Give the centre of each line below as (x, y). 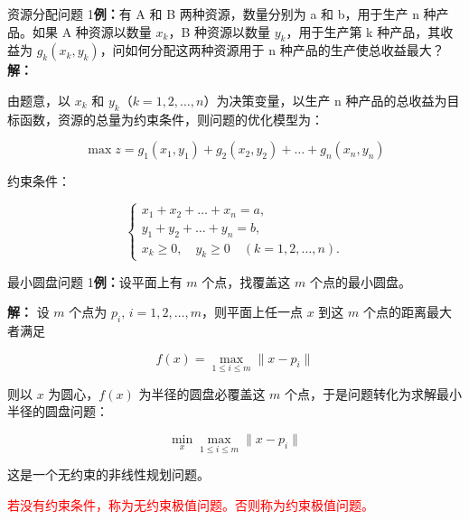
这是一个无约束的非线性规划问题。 (108, 474)
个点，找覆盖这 (246, 281)
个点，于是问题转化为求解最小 (374, 393)
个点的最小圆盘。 (360, 281)
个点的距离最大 (407, 312)
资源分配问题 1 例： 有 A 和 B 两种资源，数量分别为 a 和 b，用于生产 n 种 (222, 14)
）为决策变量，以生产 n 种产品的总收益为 (325, 100)
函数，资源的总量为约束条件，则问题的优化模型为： (171, 119)
